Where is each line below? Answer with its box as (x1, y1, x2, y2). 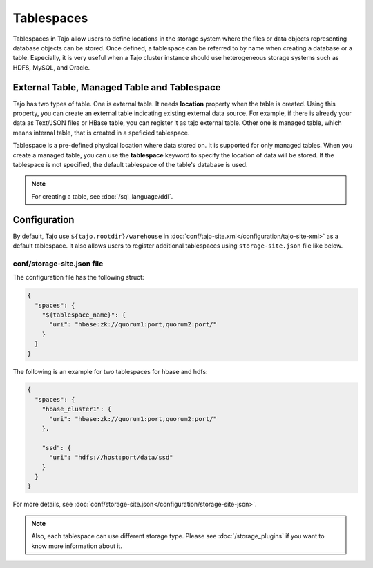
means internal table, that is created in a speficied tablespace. (12, 128, 190, 137)
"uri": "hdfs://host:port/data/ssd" (49, 453, 173, 462)
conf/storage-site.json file (12, 259, 104, 268)
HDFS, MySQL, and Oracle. (12, 63, 90, 72)
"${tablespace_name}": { (41, 311, 126, 319)
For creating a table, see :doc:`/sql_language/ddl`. (31, 192, 173, 200)
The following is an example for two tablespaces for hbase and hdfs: (12, 367, 208, 375)
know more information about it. (31, 542, 122, 550)
